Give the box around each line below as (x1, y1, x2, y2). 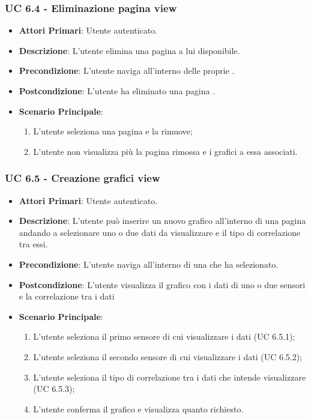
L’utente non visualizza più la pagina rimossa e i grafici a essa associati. (33, 145, 298, 157)
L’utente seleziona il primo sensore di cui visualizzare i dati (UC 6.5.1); (33, 330, 295, 343)
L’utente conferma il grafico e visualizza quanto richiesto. (33, 402, 244, 415)
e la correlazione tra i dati (19, 290, 115, 303)
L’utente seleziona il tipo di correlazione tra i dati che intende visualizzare (33, 370, 306, 383)
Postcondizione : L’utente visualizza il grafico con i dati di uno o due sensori (19, 278, 306, 291)
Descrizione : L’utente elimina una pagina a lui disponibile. (19, 44, 240, 56)
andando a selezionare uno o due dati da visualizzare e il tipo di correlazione (19, 226, 301, 238)
